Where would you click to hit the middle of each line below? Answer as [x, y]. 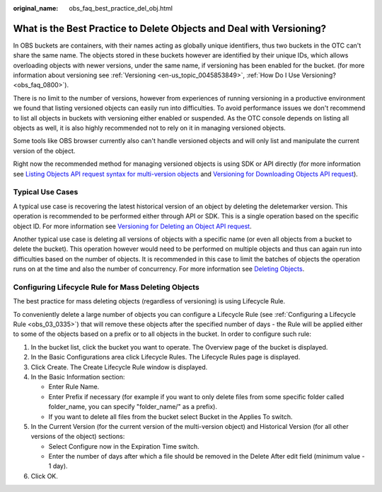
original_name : [36, 8]
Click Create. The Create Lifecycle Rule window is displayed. [119, 367]
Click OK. [44, 476]
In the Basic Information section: [78, 376]
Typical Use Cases [46, 192]
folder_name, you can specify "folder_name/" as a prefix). [133, 407]
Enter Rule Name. [74, 387]
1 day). [58, 466]
